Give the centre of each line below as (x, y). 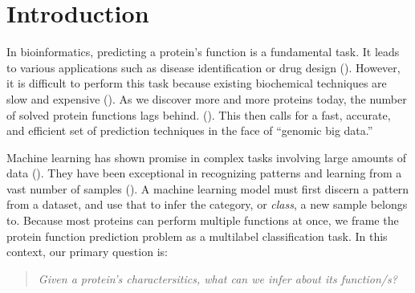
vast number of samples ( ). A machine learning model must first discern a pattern (208, 188)
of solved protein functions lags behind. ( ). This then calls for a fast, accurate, (199, 114)
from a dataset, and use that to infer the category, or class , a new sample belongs (207, 204)
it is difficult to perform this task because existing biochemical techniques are (197, 83)
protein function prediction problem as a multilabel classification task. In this (197, 236)
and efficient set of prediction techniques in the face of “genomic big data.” (190, 130)
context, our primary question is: (87, 252)
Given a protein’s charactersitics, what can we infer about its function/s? (218, 278)
